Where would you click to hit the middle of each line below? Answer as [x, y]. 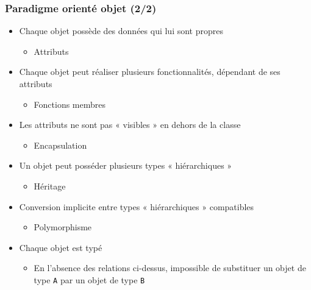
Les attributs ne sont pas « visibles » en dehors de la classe [130, 125]
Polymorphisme [63, 227]
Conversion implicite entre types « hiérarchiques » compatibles [137, 206]
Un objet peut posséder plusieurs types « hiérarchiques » [126, 165]
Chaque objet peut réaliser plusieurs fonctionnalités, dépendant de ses [150, 72]
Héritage [50, 186]
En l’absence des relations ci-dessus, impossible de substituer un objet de [170, 268]
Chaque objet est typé [61, 247]
